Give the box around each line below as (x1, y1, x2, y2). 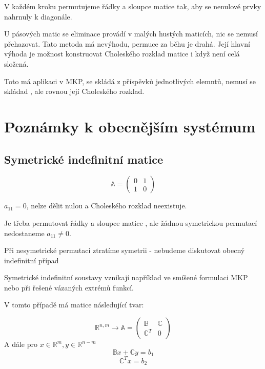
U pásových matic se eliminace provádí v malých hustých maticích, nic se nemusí (4, 28, 258, 39)
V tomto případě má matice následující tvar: (4, 299, 144, 310)
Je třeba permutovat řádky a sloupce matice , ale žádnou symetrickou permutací (4, 217, 257, 228)
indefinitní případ (4, 255, 59, 265)
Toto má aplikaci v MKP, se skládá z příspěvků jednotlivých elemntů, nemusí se (4, 75, 256, 86)
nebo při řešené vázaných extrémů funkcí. (4, 282, 134, 293)
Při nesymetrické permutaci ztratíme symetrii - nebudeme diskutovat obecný (4, 245, 245, 256)
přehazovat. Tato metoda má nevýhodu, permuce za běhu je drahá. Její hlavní (4, 38, 250, 49)
